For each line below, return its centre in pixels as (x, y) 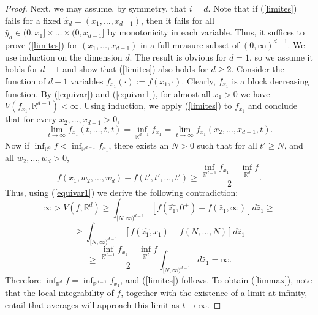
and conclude (272, 106)
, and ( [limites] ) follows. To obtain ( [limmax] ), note (216, 280)
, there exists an (139, 145)
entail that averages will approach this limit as (92, 304)
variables (87, 80)
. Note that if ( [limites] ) (252, 8)
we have (255, 93)
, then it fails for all (177, 20)
